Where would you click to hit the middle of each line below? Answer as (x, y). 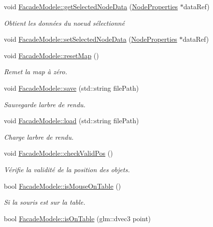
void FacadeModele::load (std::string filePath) (71, 121)
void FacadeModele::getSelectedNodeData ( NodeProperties (91, 6)
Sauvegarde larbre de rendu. (45, 104)
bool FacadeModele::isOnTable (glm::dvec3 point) (78, 218)
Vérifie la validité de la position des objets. (67, 169)
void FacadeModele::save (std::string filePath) (71, 88)
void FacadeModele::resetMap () (51, 55)
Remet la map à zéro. (35, 72)
